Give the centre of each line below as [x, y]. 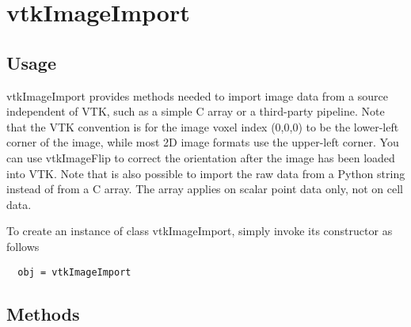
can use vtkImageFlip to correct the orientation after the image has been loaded [201, 157]
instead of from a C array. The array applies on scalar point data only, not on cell [205, 189]
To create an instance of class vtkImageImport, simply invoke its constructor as [200, 231]
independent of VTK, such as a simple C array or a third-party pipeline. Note [196, 111]
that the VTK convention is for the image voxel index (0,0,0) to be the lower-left [203, 126]
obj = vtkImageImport [74, 272]
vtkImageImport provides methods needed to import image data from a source [197, 95]
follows [23, 246]
